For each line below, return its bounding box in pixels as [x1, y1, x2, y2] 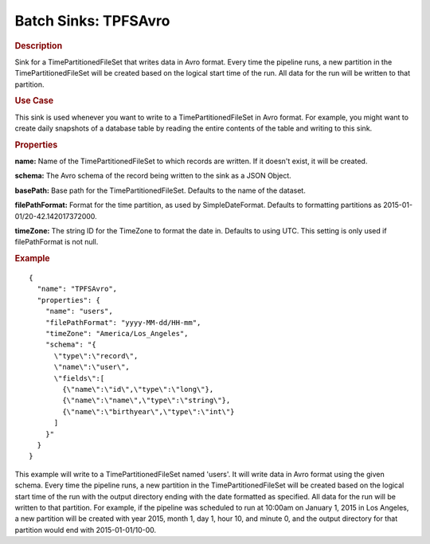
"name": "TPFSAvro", [37, 284, 118, 294]
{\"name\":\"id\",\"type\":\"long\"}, [62, 385, 214, 393]
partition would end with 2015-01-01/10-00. [14, 525, 157, 534]
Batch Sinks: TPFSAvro [14, 12, 170, 29]
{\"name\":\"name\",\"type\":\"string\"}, [62, 396, 231, 405]
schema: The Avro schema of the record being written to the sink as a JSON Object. [14, 171, 292, 181]
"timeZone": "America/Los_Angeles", [45, 329, 189, 339]
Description [14, 40, 63, 51]
